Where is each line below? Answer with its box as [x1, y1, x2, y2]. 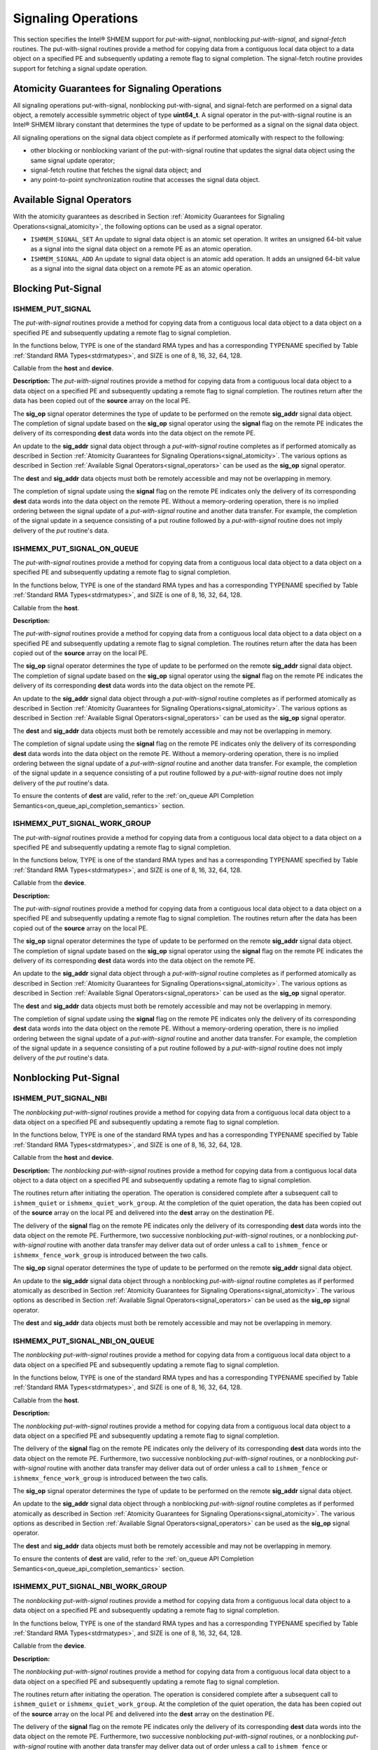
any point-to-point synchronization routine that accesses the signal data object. [30, 176, 260, 184]
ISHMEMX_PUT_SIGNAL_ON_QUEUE [13, 543, 139, 553]
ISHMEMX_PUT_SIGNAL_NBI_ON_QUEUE [13, 1336, 155, 1345]
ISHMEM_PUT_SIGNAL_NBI [13, 1093, 108, 1103]
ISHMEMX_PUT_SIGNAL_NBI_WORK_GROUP [13, 1582, 167, 1592]
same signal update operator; [30, 156, 115, 164]
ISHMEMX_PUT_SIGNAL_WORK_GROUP [13, 819, 152, 829]
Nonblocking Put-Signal [13, 1072, 120, 1084]
